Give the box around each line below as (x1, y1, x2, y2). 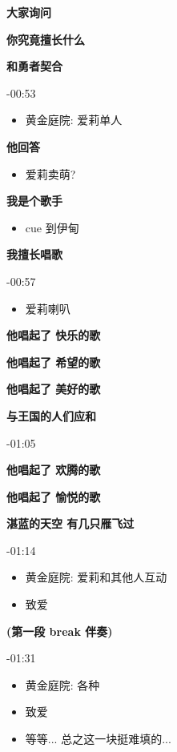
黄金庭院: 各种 (25, 676, 100, 693)
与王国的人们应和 (6, 407, 96, 424)
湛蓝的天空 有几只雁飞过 (6, 515, 135, 532)
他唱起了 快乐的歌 (6, 327, 101, 344)
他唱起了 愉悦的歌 (6, 488, 101, 505)
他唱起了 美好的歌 (6, 380, 101, 397)
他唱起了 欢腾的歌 (6, 461, 101, 478)
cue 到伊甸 (25, 219, 79, 235)
